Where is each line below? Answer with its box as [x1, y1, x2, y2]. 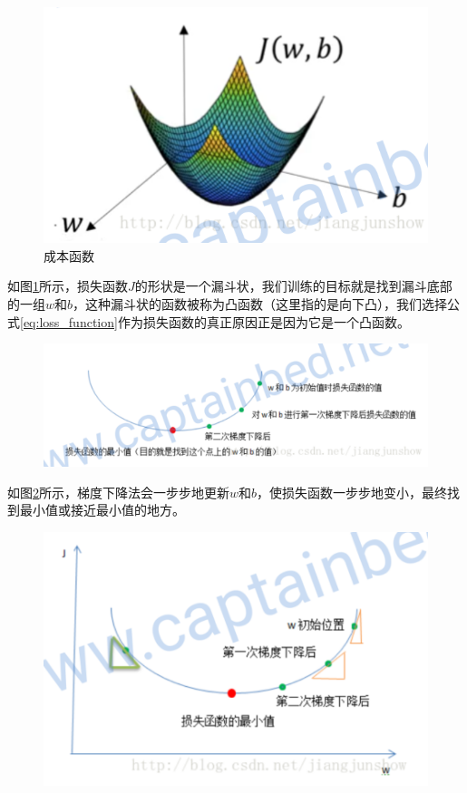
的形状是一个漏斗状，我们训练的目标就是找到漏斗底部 [134, 276, 452, 295]
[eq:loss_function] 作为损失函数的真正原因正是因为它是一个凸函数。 [20, 312, 410, 331]
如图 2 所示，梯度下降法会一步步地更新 [7, 482, 229, 501]
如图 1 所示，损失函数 [7, 276, 128, 295]
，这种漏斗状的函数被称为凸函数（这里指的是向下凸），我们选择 [73, 294, 448, 313]
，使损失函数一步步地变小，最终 [257, 482, 448, 501]
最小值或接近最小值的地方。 [19, 500, 185, 519]
